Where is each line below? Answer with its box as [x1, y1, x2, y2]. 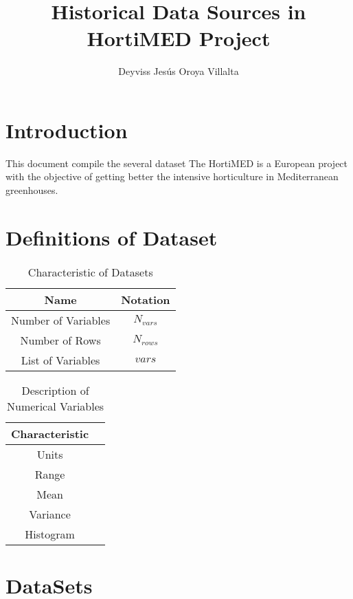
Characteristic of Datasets [27, 263, 153, 280]
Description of [21, 382, 89, 398]
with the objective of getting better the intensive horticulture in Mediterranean [5, 169, 339, 184]
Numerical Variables [7, 397, 104, 414]
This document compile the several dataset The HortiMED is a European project [5, 155, 348, 170]
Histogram [25, 525, 75, 542]
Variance [29, 505, 71, 522]
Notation [121, 291, 170, 307]
